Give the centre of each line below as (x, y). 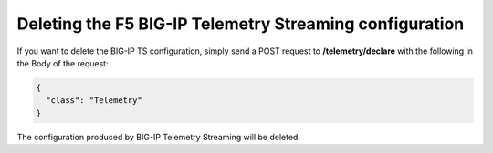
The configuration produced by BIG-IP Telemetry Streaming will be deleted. (159, 137)
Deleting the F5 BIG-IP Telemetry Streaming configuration (241, 24)
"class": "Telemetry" (94, 101)
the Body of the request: (63, 63)
